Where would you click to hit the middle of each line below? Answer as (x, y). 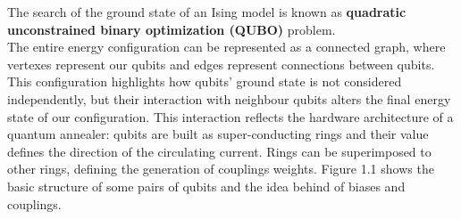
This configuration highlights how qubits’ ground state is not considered (205, 81)
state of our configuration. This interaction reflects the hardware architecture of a (230, 116)
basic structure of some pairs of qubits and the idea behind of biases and (206, 186)
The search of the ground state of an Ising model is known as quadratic (207, 12)
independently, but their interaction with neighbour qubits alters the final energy (229, 98)
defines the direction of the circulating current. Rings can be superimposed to (219, 151)
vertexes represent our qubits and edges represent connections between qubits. (221, 64)
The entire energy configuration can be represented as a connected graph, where (226, 47)
